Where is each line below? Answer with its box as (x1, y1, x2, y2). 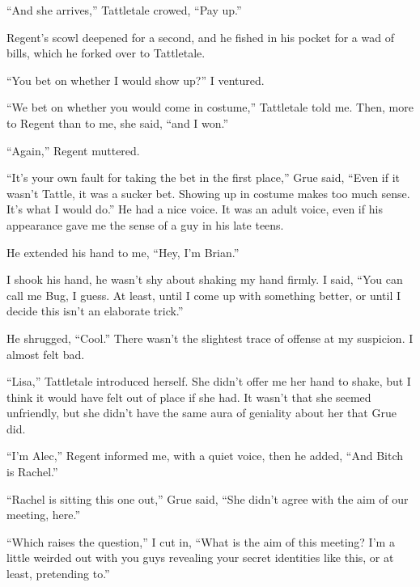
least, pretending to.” (6, 565, 110, 582)
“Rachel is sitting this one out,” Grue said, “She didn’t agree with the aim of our (6, 490, 409, 507)
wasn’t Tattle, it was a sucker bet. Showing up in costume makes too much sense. (6, 184, 410, 201)
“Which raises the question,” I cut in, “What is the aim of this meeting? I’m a (6, 533, 395, 550)
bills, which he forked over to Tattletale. (6, 44, 206, 61)
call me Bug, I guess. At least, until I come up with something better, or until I (6, 286, 401, 303)
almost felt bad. (6, 345, 85, 362)
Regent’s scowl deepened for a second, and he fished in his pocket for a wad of (6, 28, 394, 45)
